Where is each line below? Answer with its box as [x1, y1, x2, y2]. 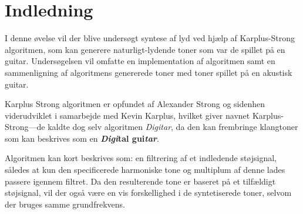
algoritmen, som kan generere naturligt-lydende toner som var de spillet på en [5, 43, 285, 55]
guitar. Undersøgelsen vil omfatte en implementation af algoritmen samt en [5, 55, 275, 67]
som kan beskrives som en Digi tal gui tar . [5, 132, 159, 144]
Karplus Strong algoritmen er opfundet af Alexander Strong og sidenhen [5, 98, 265, 110]
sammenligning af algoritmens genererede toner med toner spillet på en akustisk [5, 66, 292, 78]
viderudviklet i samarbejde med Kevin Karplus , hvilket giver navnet [5, 109, 250, 121]
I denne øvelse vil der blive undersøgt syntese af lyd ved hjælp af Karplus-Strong [5, 32, 295, 44]
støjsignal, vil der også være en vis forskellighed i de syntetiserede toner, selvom [5, 186, 292, 199]
